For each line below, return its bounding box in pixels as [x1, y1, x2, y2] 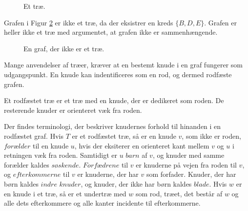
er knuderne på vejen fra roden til [136, 159, 237, 169]
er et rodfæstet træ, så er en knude [72, 130, 176, 141]
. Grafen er [204, 17, 237, 27]
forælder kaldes [4, 159, 49, 169]
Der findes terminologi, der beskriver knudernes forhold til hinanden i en [4, 121, 221, 131]
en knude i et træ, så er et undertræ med [4, 188, 126, 198]
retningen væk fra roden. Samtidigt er [4, 150, 117, 160]
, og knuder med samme [152, 150, 225, 160]
